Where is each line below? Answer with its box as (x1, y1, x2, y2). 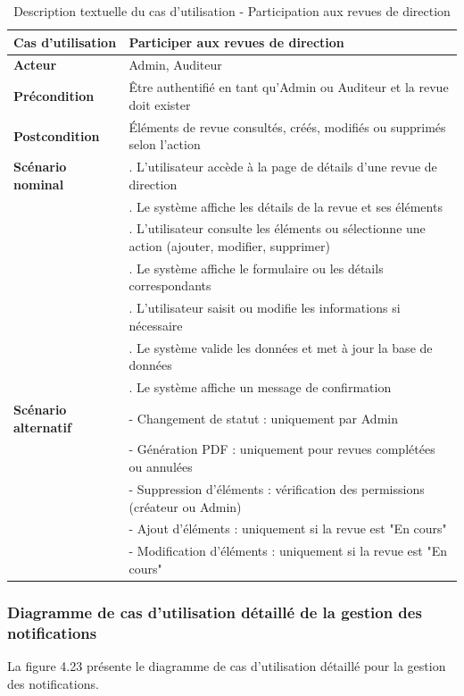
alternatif (13, 417, 71, 436)
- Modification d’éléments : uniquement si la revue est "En (128, 541, 447, 560)
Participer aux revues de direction (128, 32, 344, 51)
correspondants (128, 276, 211, 295)
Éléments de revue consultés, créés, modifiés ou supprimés (128, 117, 446, 136)
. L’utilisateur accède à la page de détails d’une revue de (128, 157, 437, 176)
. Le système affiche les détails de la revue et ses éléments (128, 197, 443, 215)
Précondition (13, 87, 95, 105)
